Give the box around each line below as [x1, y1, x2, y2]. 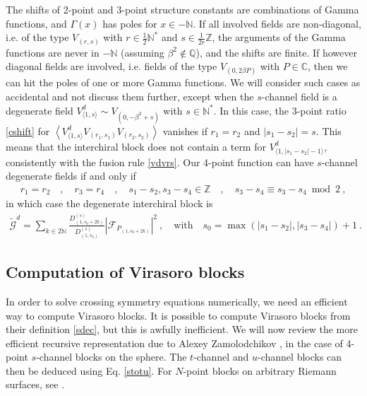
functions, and [6, 16, 67, 30]
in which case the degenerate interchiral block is [6, 196, 213, 211]
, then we [308, 59, 348, 74]
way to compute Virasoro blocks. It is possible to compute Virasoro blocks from [6, 308, 351, 322]
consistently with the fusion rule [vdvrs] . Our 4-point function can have [6, 154, 314, 169]
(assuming [121, 45, 164, 59]
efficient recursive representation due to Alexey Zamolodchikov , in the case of [6, 335, 343, 350]
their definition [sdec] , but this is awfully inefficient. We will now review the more [6, 322, 358, 337]
